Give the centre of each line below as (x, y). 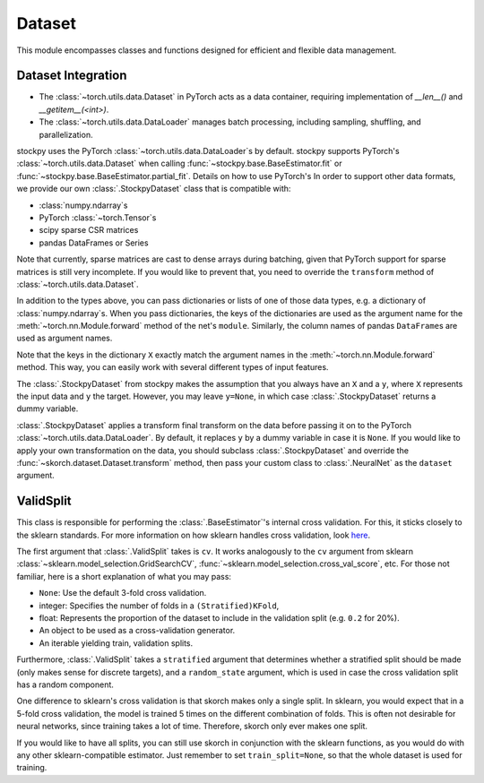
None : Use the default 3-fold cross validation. (123, 593)
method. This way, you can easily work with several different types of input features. (173, 367)
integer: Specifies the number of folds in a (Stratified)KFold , (159, 606)
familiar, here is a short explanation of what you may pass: (124, 576)
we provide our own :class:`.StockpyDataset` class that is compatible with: (154, 189)
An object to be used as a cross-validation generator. (137, 631)
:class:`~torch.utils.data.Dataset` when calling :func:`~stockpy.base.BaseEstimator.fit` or (179, 163)
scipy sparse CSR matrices (89, 230)
